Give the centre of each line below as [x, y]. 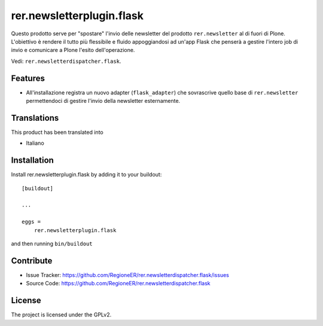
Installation [32, 161]
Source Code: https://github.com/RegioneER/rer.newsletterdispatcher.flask [118, 284]
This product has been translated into [57, 132]
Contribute [32, 261]
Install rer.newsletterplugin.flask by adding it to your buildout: [86, 175]
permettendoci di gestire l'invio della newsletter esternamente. [103, 101]
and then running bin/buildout [52, 243]
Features [28, 78]
